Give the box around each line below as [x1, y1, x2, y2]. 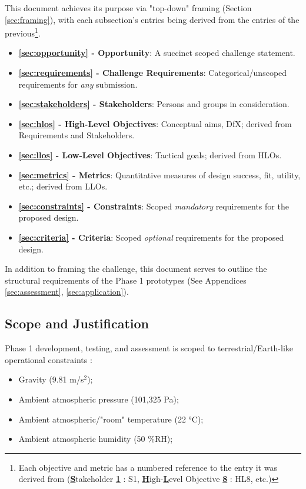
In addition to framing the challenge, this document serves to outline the [5, 262, 267, 275]
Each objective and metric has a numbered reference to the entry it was [18, 461, 277, 473]
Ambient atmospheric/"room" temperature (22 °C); [18, 413, 204, 425]
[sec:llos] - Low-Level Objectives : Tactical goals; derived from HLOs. [18, 149, 282, 161]
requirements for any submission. [18, 78, 138, 90]
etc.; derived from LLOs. [18, 180, 108, 192]
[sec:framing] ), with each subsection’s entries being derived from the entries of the [5, 13, 300, 25]
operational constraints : [5, 353, 92, 365]
